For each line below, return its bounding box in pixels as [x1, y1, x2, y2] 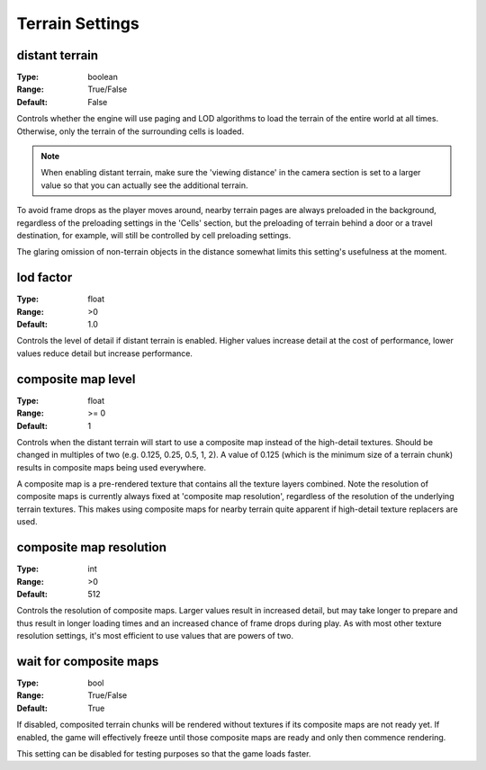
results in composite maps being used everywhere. [16, 461, 207, 472]
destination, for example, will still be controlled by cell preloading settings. [16, 229, 292, 240]
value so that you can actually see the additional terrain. [40, 180, 248, 191]
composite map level [16, 372, 136, 387]
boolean [87, 72, 119, 83]
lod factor [16, 270, 73, 285]
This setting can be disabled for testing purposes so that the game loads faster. [16, 748, 311, 759]
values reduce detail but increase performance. [16, 347, 193, 359]
